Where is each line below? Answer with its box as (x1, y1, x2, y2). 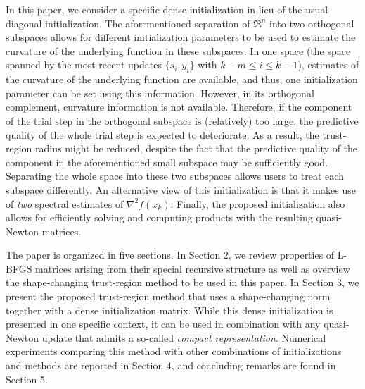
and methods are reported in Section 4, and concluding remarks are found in (6, 358, 336, 373)
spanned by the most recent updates (6, 57, 162, 72)
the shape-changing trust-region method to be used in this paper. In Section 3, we (6, 275, 359, 290)
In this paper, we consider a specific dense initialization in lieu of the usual (6, 2, 328, 16)
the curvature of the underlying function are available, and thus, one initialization (6, 72, 358, 87)
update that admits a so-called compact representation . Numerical (41, 330, 326, 345)
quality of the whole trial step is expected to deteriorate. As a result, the (6, 127, 319, 142)
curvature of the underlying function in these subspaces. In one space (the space (6, 43, 351, 58)
